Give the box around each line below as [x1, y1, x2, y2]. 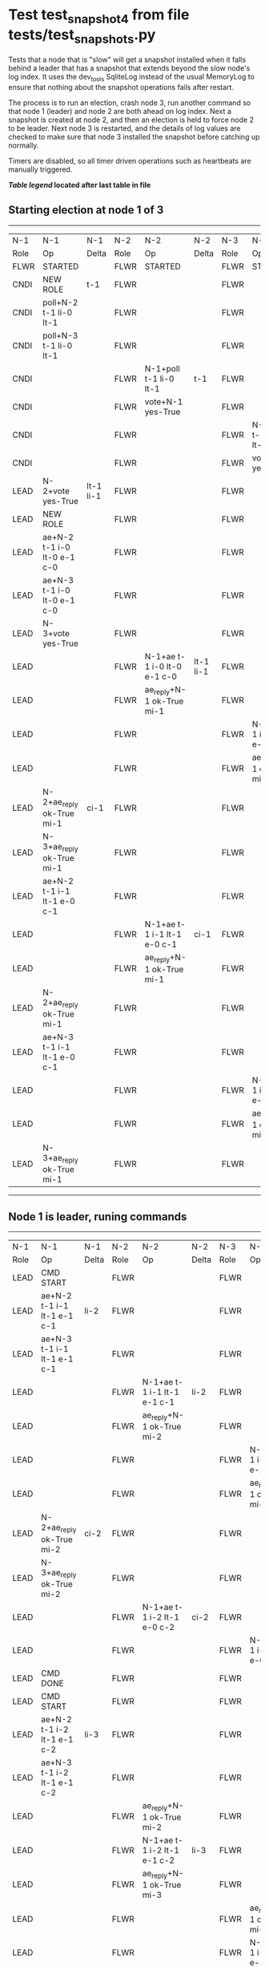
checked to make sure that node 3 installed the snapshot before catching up [8, 132, 260, 141]
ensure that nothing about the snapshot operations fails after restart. [8, 82, 235, 91]
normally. [8, 140, 39, 150]
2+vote [42, 485, 70, 497]
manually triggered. [8, 164, 73, 174]
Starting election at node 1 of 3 [8, 203, 164, 217]
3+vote [42, 627, 70, 639]
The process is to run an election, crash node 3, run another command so [8, 98, 251, 107]
